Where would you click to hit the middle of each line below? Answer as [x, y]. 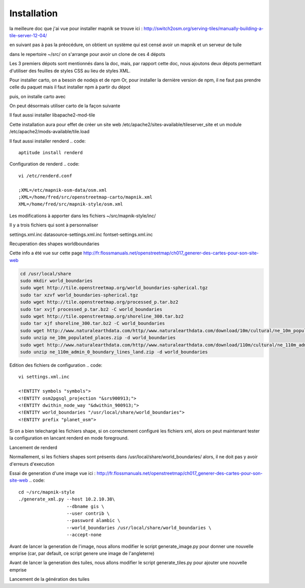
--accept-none [84, 535]
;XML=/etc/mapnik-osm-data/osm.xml [63, 190]
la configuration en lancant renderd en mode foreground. [69, 438]
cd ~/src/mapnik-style [47, 492]
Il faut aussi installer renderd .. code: [48, 141]
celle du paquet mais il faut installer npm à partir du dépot [70, 87]
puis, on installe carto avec [38, 96]
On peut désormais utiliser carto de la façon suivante [65, 106]
